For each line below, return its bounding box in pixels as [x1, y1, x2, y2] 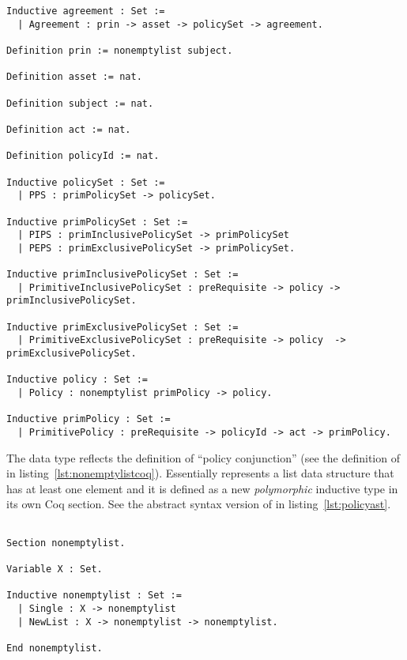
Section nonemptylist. [6, 537, 126, 549]
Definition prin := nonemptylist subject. [6, 44, 233, 56]
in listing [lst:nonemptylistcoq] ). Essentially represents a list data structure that [6, 465, 394, 481]
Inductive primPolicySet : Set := [6, 216, 188, 228]
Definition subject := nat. [6, 97, 154, 109]
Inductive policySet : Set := [6, 176, 165, 188]
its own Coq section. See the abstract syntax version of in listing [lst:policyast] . [6, 496, 391, 512]
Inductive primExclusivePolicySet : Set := [6, 321, 239, 333]
